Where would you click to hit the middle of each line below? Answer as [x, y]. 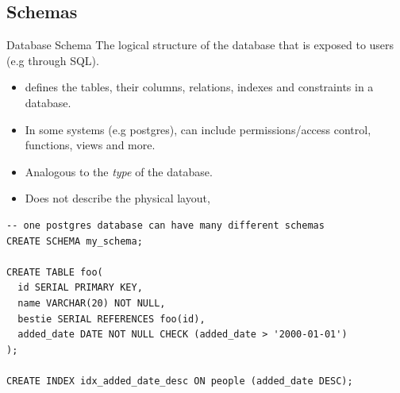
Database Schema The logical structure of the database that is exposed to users [200, 45]
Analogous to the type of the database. [119, 171]
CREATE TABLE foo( [55, 272]
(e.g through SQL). [53, 60]
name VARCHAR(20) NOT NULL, [92, 303]
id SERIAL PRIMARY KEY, [80, 288]
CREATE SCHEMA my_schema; [75, 241]
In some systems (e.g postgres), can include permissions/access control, [198, 129]
